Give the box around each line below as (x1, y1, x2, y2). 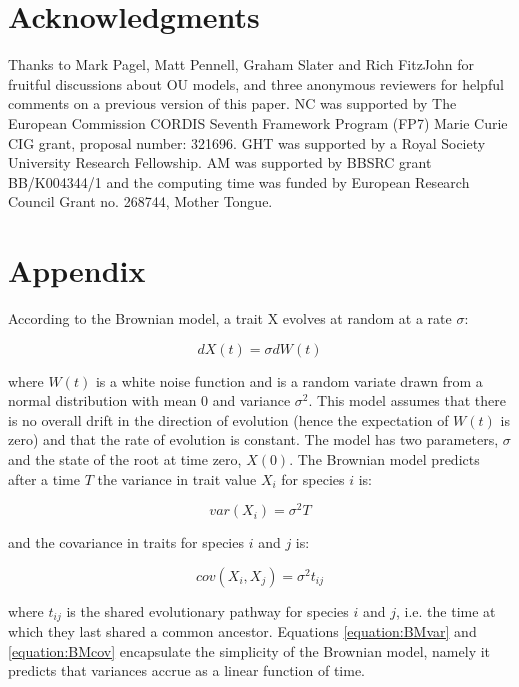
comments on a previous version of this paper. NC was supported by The (8, 93, 457, 114)
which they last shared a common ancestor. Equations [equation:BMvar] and (8, 621, 477, 642)
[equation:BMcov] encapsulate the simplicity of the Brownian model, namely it (8, 640, 491, 661)
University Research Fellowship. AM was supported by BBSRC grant (8, 152, 432, 173)
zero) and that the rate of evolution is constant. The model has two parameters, (8, 429, 499, 450)
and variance (212, 390, 291, 411)
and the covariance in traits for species (8, 532, 244, 553)
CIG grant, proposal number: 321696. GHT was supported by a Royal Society (8, 132, 486, 153)
